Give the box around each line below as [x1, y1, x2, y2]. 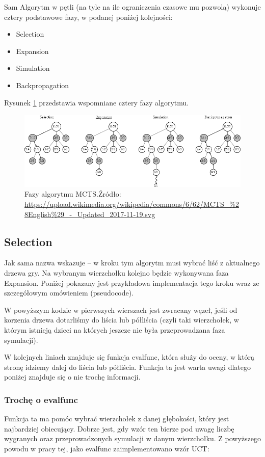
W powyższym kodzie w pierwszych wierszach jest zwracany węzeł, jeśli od [4, 304, 237, 315]
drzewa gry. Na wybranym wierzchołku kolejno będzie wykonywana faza [4, 267, 229, 278]
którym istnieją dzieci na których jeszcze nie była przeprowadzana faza [4, 324, 225, 335]
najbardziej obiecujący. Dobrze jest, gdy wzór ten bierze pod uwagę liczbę [4, 423, 234, 434]
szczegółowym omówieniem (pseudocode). [4, 287, 134, 298]
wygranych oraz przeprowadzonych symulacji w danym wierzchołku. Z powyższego [4, 433, 261, 444]
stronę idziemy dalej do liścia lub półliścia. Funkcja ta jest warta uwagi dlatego [4, 361, 251, 372]
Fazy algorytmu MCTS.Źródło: [24, 189, 121, 199]
